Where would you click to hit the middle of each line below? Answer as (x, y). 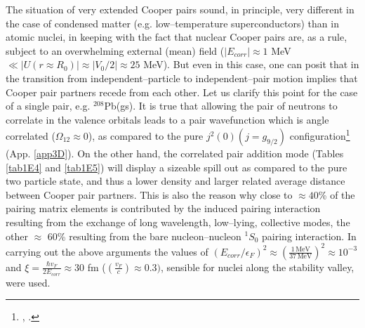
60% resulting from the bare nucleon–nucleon (144, 236)
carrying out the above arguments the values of (107, 251)
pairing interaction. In (309, 236)
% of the (337, 194)
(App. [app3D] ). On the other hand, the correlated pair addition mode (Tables (175, 153)
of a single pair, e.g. (48, 106)
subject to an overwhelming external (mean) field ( (115, 50)
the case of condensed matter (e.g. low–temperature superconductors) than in (172, 23)
